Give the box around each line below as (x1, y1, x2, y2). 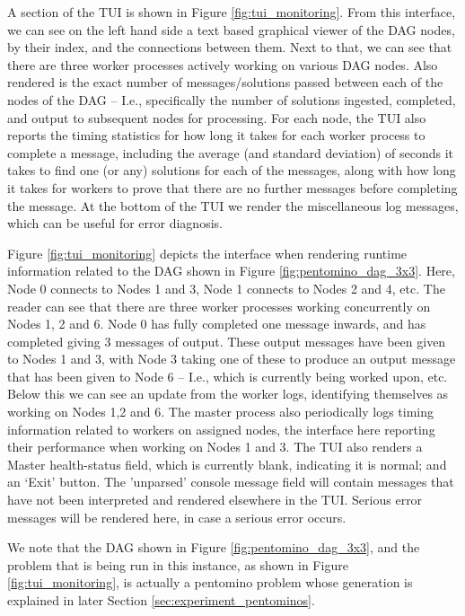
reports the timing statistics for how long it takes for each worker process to (7, 126, 426, 145)
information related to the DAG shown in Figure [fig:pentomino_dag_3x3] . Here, (7, 261, 455, 280)
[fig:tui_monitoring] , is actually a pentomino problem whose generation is (7, 573, 413, 592)
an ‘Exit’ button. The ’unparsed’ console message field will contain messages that (7, 472, 454, 491)
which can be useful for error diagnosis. (7, 214, 223, 233)
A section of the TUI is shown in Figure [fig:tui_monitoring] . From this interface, (7, 3, 456, 21)
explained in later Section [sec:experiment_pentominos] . (7, 591, 315, 609)
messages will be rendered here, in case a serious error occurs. (7, 507, 347, 526)
